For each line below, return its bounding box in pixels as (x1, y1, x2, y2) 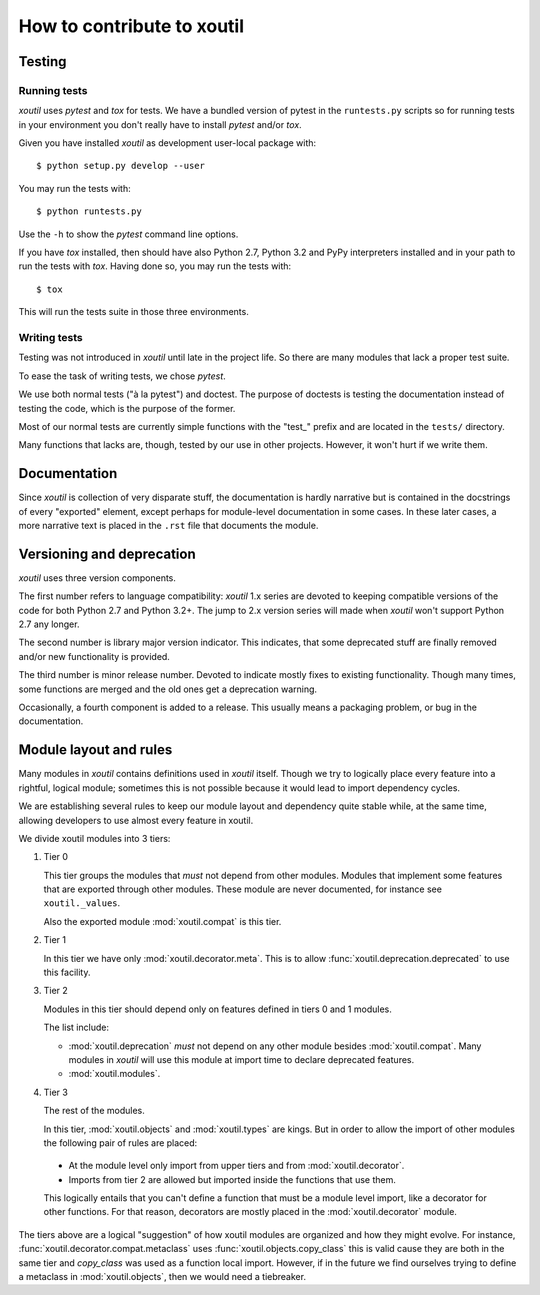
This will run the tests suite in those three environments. (18, 306, 249, 318)
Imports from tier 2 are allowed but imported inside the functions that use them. (68, 1173, 397, 1185)
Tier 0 (43, 851, 69, 863)
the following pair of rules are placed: (43, 1136, 198, 1149)
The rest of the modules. (43, 1105, 145, 1117)
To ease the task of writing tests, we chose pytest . (18, 370, 227, 382)
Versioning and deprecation (18, 545, 196, 562)
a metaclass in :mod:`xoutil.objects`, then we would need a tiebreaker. (18, 1271, 307, 1283)
